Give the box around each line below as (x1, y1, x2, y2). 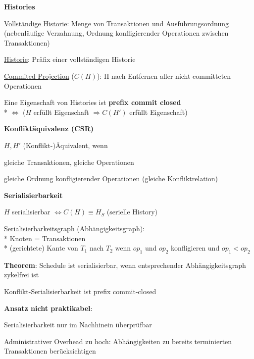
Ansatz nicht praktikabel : (4, 303, 93, 313)
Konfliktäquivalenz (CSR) (4, 123, 94, 134)
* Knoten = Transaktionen (4, 233, 86, 243)
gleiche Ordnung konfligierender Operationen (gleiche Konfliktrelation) (4, 173, 218, 184)
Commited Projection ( (4, 70, 74, 81)
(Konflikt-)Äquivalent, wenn (23, 140, 108, 150)
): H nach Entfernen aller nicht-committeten (97, 70, 231, 81)
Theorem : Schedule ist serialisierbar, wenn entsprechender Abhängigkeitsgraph (4, 259, 246, 270)
